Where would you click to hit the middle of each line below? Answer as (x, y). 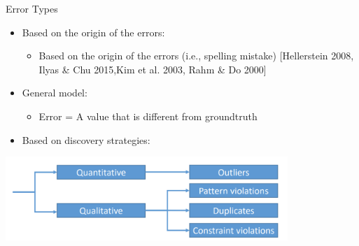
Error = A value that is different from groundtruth (148, 116)
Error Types (32, 8)
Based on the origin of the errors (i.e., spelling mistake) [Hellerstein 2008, (196, 56)
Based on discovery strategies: (86, 139)
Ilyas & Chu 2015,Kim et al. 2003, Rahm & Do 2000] (153, 69)
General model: (55, 93)
